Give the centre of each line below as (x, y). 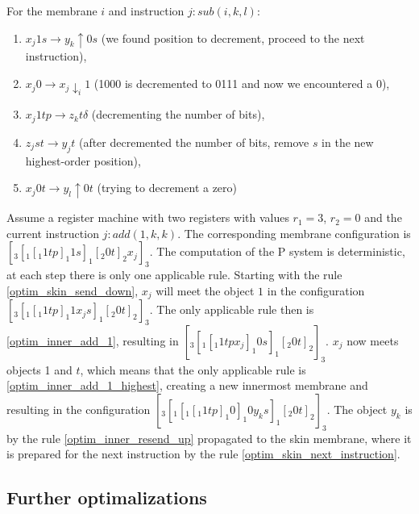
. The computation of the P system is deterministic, (277, 251)
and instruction (146, 10)
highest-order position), (83, 160)
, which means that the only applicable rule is (193, 369)
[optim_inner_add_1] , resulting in (93, 340)
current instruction (53, 233)
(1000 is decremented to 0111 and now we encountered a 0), (242, 84)
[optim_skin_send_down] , (73, 290)
